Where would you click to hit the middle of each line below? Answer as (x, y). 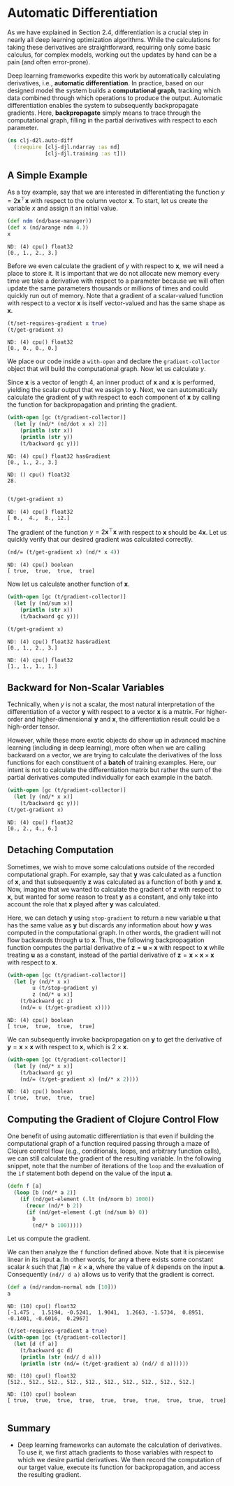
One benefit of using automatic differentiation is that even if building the (111, 1136)
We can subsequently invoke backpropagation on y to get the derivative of (115, 1039)
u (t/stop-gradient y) (65, 988)
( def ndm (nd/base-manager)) (50, 221)
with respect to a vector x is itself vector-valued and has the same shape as (116, 303)
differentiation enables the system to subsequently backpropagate (103, 105)
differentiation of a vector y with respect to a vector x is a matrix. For (106, 712)
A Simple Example (47, 175)
